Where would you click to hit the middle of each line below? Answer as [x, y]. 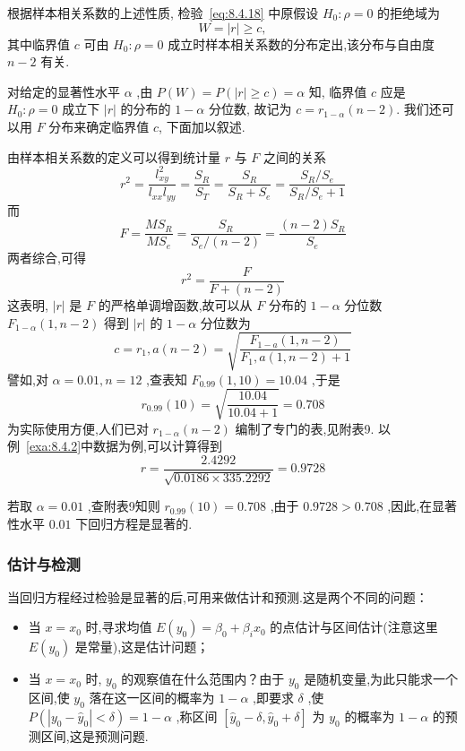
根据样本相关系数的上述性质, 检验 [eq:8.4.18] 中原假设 [163, 13]
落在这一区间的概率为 [152, 698]
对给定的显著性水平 [64, 91]
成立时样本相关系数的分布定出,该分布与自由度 [301, 43]
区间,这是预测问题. [95, 736]
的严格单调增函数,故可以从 [175, 304]
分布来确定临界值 [99, 126]
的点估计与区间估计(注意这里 [354, 627]
